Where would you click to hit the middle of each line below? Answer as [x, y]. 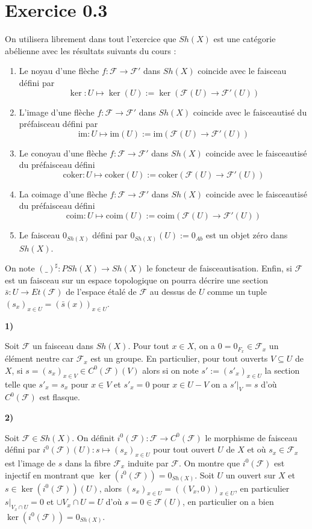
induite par [148, 462]
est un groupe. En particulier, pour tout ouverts [179, 358]
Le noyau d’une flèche [59, 71]
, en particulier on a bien [228, 502]
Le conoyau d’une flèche [63, 153]
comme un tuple [237, 292]
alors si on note [170, 370]
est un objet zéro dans [247, 235]
